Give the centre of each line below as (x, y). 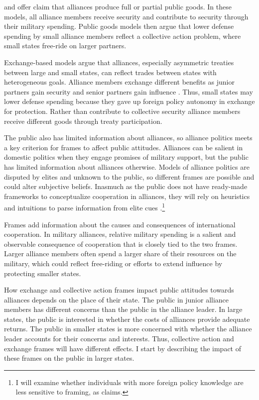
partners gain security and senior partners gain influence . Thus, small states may (129, 91)
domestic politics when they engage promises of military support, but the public (126, 157)
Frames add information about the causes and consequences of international (120, 224)
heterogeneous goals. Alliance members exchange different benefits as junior (119, 82)
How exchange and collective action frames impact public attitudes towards (119, 290)
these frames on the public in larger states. (69, 358)
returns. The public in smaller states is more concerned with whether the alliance (128, 329)
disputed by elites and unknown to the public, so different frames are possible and (129, 176)
